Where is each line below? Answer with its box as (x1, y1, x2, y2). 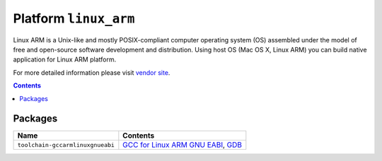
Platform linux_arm (13, 11, 135, 26)
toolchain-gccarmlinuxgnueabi (17, 141, 115, 148)
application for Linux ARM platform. (13, 55, 117, 64)
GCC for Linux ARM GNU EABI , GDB (122, 140, 242, 150)
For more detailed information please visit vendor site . (13, 68, 170, 77)
